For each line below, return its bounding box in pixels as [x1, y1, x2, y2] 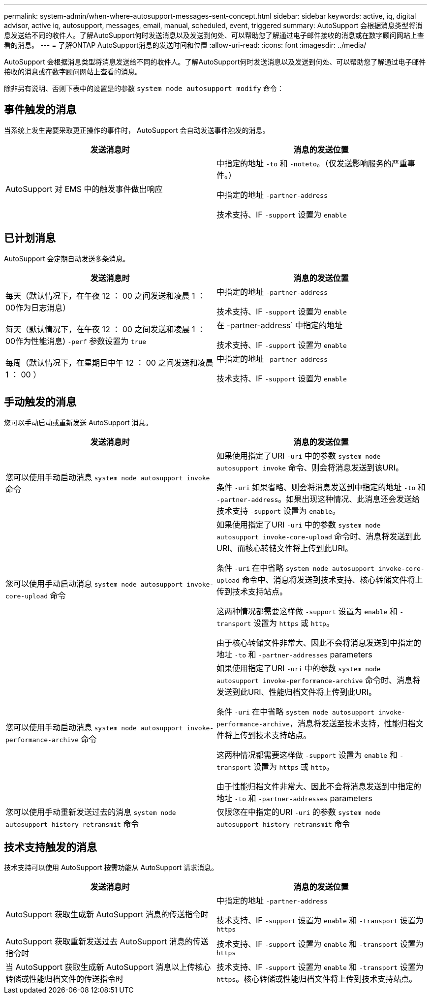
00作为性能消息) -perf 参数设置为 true [5, 336, 146, 346]
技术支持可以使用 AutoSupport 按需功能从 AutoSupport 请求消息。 [4, 863, 218, 872]
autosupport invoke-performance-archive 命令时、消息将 [216, 675, 420, 685]
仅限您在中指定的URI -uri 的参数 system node [216, 807, 381, 817]
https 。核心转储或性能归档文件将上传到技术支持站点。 [216, 974, 417, 984]
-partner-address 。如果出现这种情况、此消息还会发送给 [216, 494, 420, 504]
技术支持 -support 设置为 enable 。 [216, 505, 340, 516]
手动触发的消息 [4, 396, 76, 408]
